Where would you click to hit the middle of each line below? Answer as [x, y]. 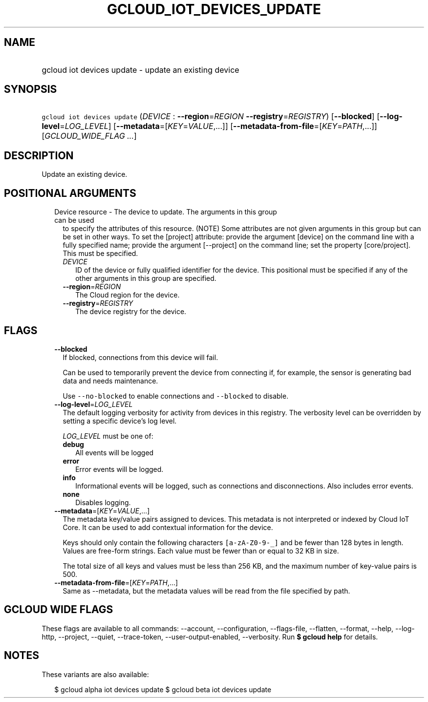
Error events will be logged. [119, 469]
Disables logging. [103, 502]
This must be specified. [100, 254]
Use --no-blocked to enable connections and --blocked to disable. [176, 396]
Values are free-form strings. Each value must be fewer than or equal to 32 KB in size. [201, 551]
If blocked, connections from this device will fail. [140, 357]
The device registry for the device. [131, 312]
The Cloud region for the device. [128, 295]
